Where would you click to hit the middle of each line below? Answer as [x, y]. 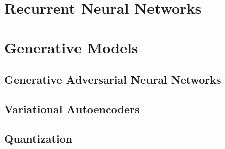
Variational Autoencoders [72, 108]
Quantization [39, 138]
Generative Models [71, 47]
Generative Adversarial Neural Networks [113, 79]
